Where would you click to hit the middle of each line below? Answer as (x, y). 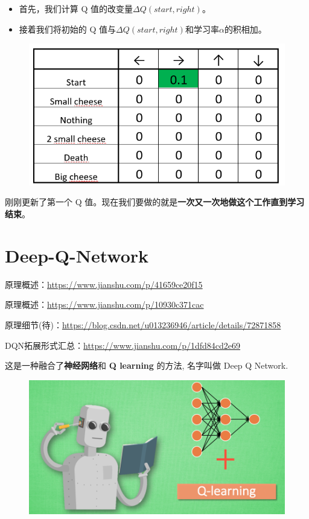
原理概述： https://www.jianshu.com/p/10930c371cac (104, 304)
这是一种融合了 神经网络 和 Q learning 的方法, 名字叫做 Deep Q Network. (147, 365)
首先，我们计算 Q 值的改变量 (76, 8)
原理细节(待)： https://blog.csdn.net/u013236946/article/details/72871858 (143, 324)
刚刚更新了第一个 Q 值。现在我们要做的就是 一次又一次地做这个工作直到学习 (155, 202)
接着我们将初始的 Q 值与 (68, 29)
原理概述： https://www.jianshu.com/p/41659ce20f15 (104, 284)
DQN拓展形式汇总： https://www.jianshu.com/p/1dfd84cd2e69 (123, 345)
